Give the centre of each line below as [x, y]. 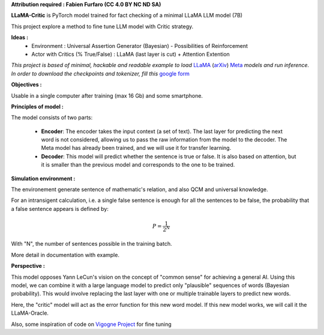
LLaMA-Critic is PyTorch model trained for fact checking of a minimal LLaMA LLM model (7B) [127, 16]
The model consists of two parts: [52, 117]
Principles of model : [37, 106]
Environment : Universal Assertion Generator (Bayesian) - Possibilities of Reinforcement [140, 46]
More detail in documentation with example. [65, 255]
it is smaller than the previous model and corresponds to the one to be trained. [138, 165]
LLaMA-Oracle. [30, 313]
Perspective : [28, 266]
